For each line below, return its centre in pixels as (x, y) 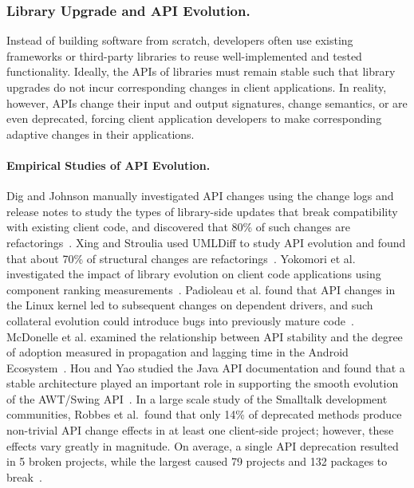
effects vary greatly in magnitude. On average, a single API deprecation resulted (203, 445)
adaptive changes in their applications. (101, 134)
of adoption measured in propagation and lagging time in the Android (177, 352)
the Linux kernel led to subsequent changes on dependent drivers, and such (190, 305)
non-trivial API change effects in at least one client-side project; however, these (200, 430)
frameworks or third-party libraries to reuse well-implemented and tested (184, 55)
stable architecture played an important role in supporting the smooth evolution (203, 383)
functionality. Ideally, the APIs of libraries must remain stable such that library (201, 71)
